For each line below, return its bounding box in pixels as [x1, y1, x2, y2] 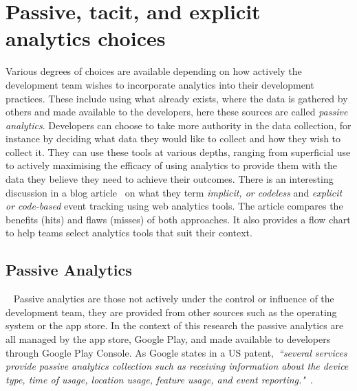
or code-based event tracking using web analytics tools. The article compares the [6, 199, 343, 213]
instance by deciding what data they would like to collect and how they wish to [6, 131, 341, 146]
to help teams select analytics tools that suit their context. [6, 225, 252, 240]
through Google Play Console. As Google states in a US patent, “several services [6, 345, 347, 359]
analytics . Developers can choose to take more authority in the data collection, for [6, 118, 351, 132]
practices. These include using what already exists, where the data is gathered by [6, 91, 348, 105]
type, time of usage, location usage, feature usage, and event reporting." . [6, 372, 313, 386]
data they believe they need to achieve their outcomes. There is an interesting [6, 172, 334, 186]
